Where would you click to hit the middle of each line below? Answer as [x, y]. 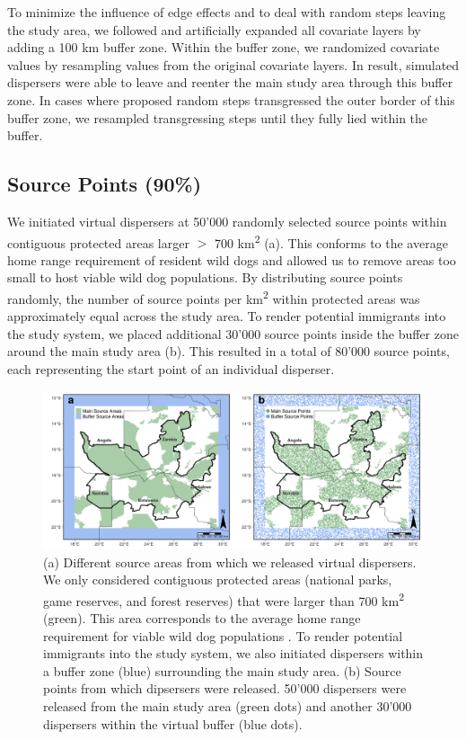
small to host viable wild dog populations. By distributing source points [205, 277]
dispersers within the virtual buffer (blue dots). [173, 723]
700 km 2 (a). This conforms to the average [331, 241]
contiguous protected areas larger [98, 242]
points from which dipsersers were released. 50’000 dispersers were [225, 688]
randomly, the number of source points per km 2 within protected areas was [214, 297]
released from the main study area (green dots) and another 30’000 [228, 706]
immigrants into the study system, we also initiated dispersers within [233, 653]
